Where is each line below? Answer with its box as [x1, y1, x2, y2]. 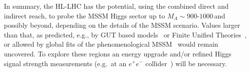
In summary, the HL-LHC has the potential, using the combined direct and [4, 1, 229, 11]
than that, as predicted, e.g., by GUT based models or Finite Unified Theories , [4, 29, 247, 39]
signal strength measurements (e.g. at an [4, 58, 127, 68]
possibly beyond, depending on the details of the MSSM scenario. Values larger [4, 20, 240, 30]
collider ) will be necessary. [145, 58, 227, 68]
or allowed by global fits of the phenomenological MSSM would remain [4, 39, 218, 49]
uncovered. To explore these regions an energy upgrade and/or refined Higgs [4, 48, 231, 58]
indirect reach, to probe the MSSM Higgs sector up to [4, 10, 165, 20]
